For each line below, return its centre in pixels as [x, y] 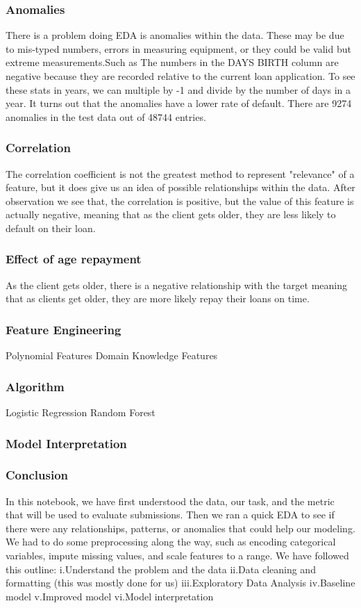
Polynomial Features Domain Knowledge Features [112, 355]
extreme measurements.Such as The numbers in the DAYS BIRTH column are [172, 62]
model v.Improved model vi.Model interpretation [110, 596]
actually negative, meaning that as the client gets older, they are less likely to [171, 214]
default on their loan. [51, 228]
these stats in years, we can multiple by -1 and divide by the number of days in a [178, 89]
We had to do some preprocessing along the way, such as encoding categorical [171, 542]
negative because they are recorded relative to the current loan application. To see [180, 76]
